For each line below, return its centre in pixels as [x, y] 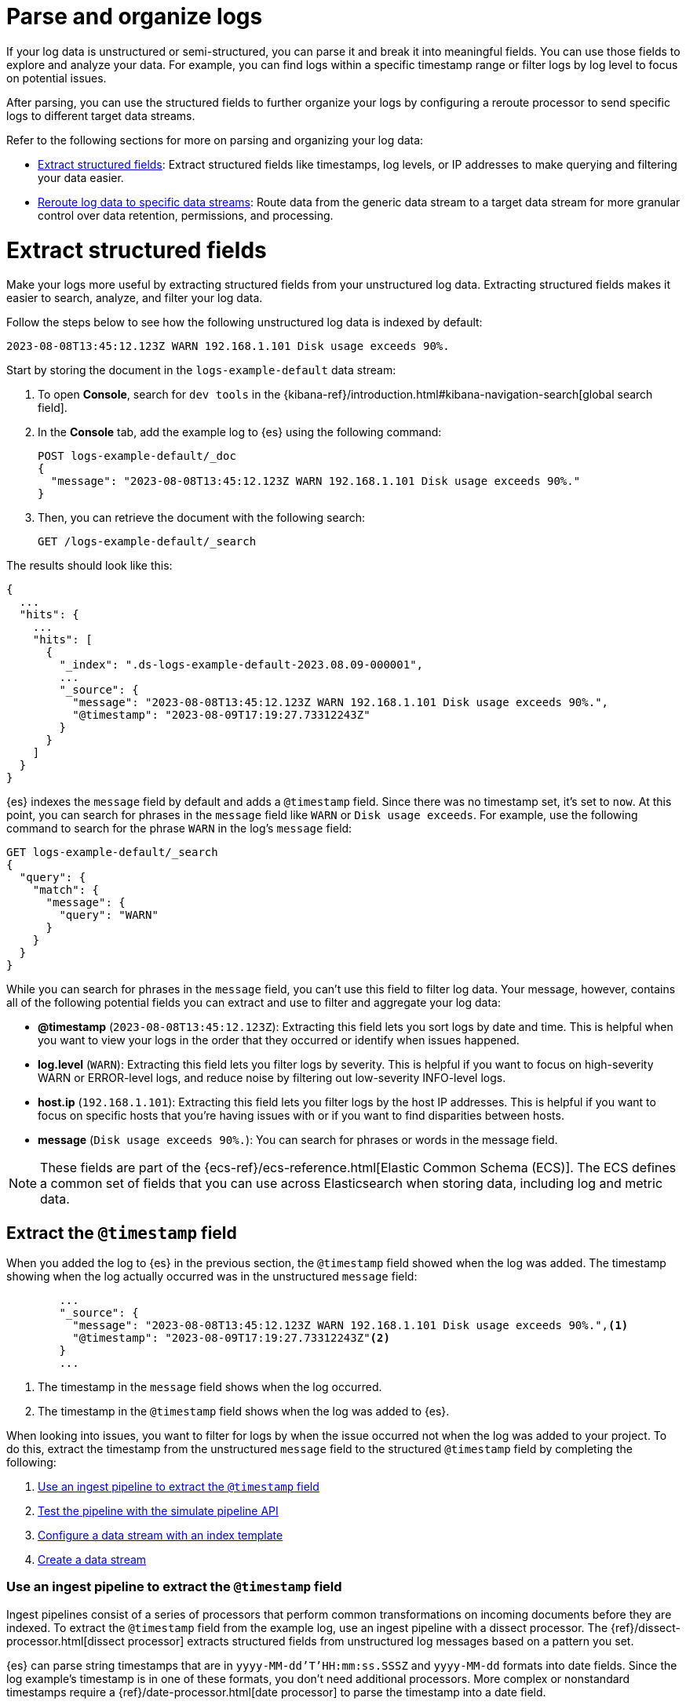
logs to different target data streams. [101, 115]
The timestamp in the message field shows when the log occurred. [210, 1387]
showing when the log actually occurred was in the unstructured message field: [212, 1277]
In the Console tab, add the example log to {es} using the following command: [240, 432]
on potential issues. [57, 78]
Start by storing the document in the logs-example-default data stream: [201, 370]
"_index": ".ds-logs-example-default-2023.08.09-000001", [241, 665]
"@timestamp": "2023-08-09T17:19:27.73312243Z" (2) [231, 1338]
